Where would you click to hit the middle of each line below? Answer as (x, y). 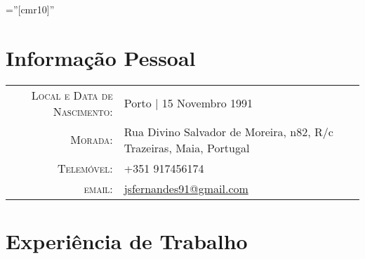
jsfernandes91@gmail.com (186, 188)
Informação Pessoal (101, 57)
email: (98, 188)
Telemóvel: (85, 168)
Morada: (92, 140)
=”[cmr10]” (30, 9)
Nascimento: (83, 111)
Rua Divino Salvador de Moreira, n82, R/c (228, 131)
